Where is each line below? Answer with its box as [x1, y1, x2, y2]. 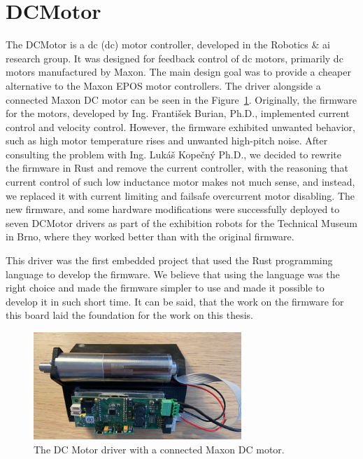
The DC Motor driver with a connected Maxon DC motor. [34, 441, 285, 456]
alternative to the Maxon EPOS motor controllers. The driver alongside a [6, 78, 321, 93]
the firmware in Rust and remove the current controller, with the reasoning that [6, 160, 348, 175]
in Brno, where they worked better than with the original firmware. [6, 229, 294, 244]
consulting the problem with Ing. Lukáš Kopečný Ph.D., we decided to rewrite [6, 146, 341, 161]
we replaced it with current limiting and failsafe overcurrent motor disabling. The [6, 188, 355, 203]
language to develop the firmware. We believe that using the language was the [6, 266, 340, 281]
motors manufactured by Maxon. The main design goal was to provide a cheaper [6, 64, 351, 79]
